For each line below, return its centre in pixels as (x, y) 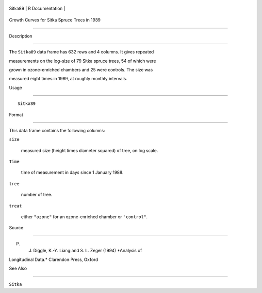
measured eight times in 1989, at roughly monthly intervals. (68, 79)
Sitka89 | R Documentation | (37, 8)
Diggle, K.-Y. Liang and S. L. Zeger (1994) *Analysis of (88, 251)
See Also (18, 268)
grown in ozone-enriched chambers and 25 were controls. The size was (81, 69)
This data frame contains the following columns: (57, 130)
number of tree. (37, 195)
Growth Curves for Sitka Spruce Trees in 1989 (55, 20)
